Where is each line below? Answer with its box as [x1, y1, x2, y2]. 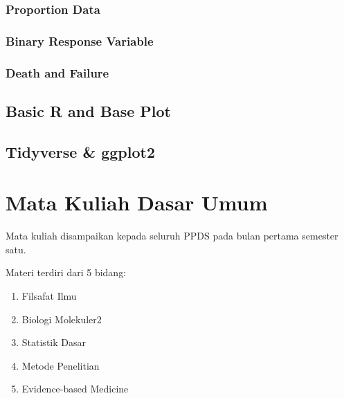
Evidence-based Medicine [21, 381, 129, 396]
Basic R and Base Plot [6, 100, 171, 121]
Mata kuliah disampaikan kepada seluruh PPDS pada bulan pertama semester [6, 228, 338, 243]
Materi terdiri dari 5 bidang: [6, 265, 127, 280]
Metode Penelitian [21, 358, 100, 372]
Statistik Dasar [21, 335, 86, 350]
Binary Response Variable [6, 32, 154, 49]
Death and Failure [6, 64, 109, 81]
